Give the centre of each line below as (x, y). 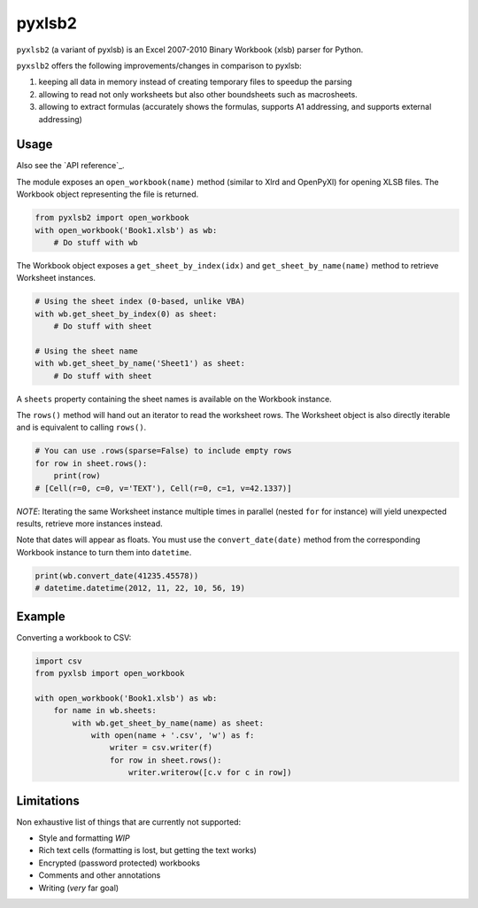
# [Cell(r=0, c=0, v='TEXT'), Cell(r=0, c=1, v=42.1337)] (163, 488)
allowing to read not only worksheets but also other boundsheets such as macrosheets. (198, 94)
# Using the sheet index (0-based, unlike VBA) (140, 302)
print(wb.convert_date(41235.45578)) (117, 575)
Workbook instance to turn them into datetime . (104, 552)
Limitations (48, 800)
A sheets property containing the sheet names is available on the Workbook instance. (174, 399)
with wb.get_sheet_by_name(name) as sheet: (168, 723)
